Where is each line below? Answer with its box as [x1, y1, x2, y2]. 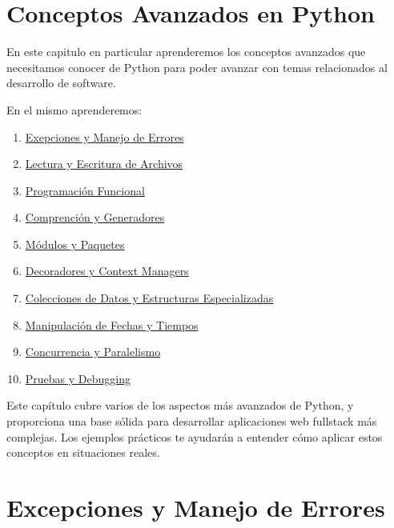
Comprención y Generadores [25, 209, 165, 226]
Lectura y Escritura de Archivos [25, 155, 183, 172]
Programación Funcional [25, 182, 145, 198]
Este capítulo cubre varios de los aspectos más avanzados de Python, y [6, 397, 354, 414]
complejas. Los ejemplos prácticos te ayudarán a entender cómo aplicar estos [6, 428, 383, 445]
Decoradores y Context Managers [25, 262, 189, 279]
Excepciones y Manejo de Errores [6, 491, 385, 523]
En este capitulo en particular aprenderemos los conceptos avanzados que [6, 43, 366, 60]
